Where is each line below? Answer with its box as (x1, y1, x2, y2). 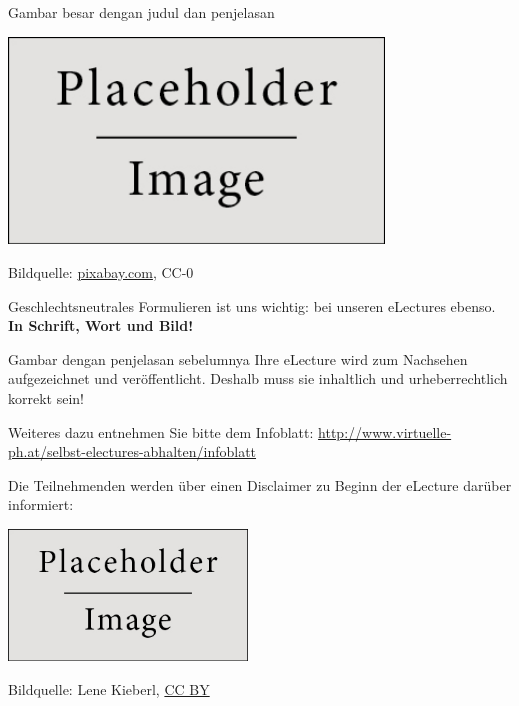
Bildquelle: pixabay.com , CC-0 (8, 262, 194, 283)
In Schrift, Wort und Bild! (8, 315, 194, 336)
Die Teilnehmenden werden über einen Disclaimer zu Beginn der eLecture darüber (8, 474, 512, 495)
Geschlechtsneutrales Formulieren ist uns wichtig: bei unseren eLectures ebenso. (8, 295, 496, 316)
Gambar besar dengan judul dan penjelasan (8, 2, 275, 22)
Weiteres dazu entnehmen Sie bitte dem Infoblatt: (8, 421, 314, 442)
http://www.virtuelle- (318, 421, 452, 442)
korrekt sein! (8, 388, 84, 409)
